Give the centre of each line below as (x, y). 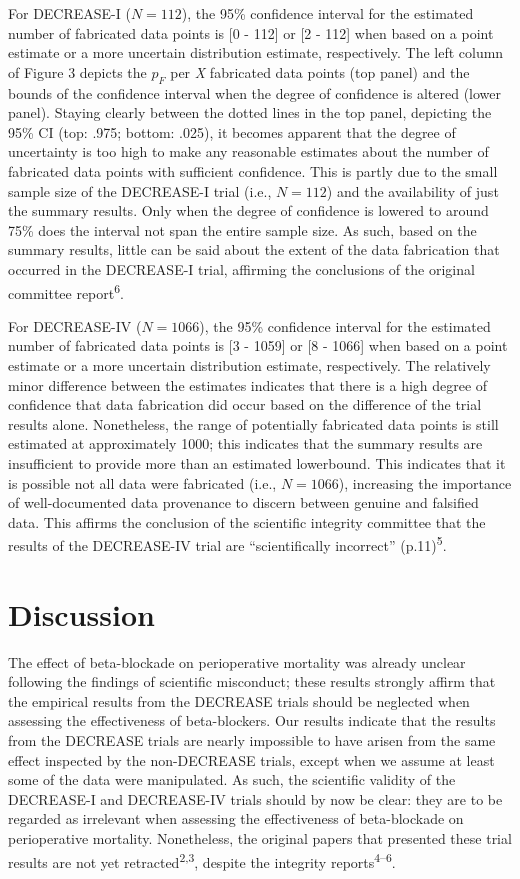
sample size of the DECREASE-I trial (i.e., (140, 190)
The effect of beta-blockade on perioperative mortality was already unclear (237, 661)
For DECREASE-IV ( (75, 325)
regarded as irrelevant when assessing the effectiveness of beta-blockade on (236, 818)
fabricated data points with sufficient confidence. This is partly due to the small (253, 170)
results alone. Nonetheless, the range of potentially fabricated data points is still (253, 423)
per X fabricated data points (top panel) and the (320, 71)
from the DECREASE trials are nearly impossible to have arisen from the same (252, 740)
